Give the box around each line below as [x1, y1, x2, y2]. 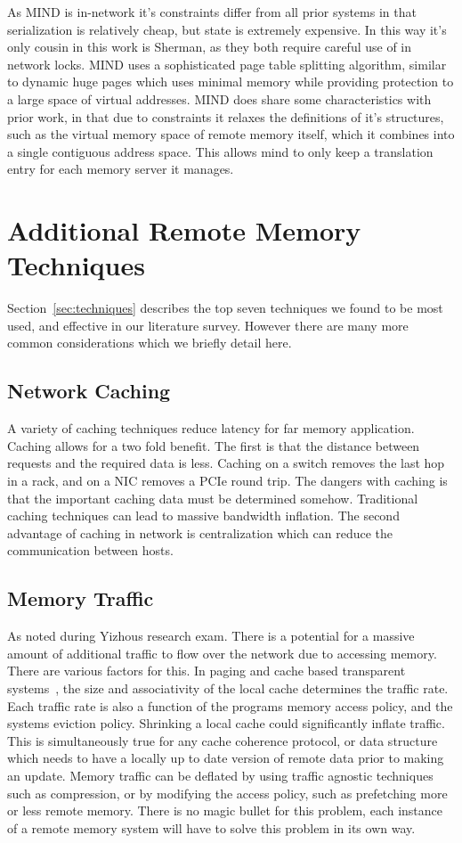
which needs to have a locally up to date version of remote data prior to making [7, 749, 444, 767]
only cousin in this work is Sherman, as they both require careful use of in [7, 37, 412, 56]
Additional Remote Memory [7, 212, 361, 249]
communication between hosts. [7, 541, 174, 560]
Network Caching [7, 377, 171, 405]
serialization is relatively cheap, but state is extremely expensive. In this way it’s [7, 20, 447, 38]
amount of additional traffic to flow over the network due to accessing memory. [7, 643, 437, 662]
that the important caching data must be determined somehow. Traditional [7, 488, 418, 507]
